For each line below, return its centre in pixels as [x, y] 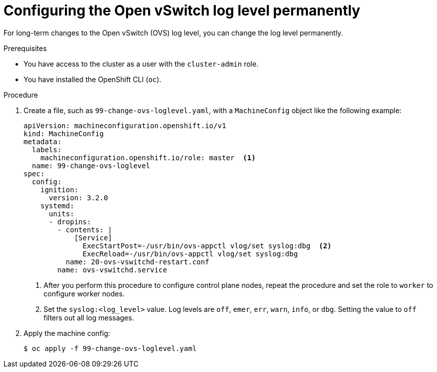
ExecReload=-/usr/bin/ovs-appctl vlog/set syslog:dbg [190, 254]
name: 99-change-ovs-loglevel [91, 165]
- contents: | [85, 230]
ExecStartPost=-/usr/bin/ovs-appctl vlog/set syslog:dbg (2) [207, 246]
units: [62, 214]
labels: [47, 149]
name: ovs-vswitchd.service [112, 270]
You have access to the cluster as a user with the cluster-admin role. [141, 64]
